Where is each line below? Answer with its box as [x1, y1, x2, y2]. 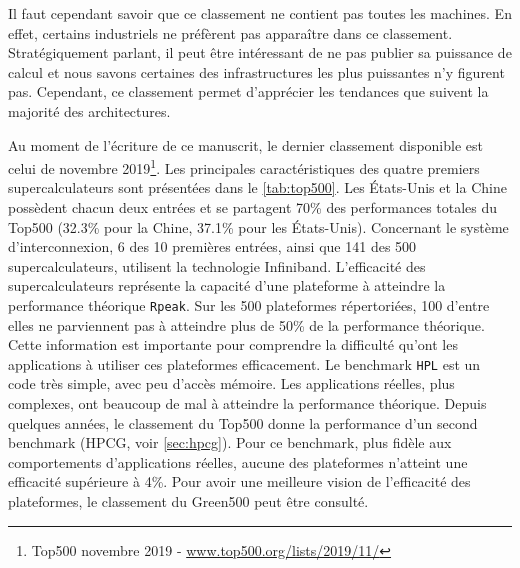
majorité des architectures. [8, 100, 171, 121]
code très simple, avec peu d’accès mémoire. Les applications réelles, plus [8, 373, 455, 394]
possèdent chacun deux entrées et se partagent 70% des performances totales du [8, 197, 498, 217]
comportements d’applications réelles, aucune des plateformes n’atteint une [8, 451, 468, 472]
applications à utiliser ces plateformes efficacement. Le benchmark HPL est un [8, 353, 481, 374]
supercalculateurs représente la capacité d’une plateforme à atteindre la [8, 275, 446, 296]
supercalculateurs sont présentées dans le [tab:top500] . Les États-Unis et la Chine [8, 177, 507, 198]
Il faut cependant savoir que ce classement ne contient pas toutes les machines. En [8, 3, 512, 23]
